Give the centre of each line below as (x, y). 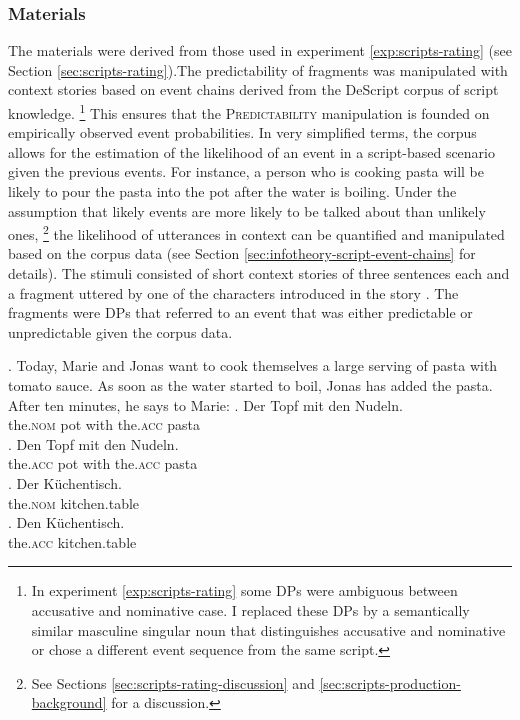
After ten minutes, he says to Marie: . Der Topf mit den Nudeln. (205, 404)
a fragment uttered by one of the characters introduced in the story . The (233, 292)
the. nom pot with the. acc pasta (104, 424)
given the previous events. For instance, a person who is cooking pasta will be (246, 171)
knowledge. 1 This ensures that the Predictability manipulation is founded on (249, 111)
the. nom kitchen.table (74, 502)
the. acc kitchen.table (72, 541)
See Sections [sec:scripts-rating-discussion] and (173, 682)
